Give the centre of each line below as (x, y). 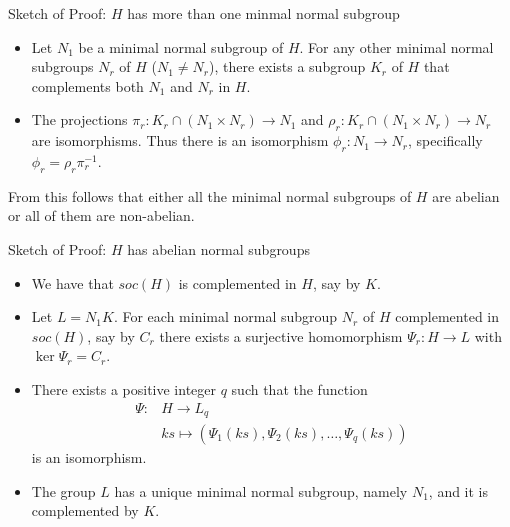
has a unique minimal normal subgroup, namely (261, 490)
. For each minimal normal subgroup (225, 316)
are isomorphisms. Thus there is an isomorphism (180, 140)
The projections (79, 119)
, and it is (458, 490)
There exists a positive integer (124, 388)
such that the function (299, 388)
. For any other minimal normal (396, 46)
